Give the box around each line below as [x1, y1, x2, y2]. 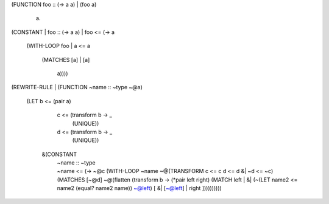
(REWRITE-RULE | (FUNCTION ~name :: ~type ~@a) [11, 84, 143, 91]
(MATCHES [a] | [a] [41, 56, 90, 63]
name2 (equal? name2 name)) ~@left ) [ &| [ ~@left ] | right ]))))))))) [57, 185, 222, 192]
